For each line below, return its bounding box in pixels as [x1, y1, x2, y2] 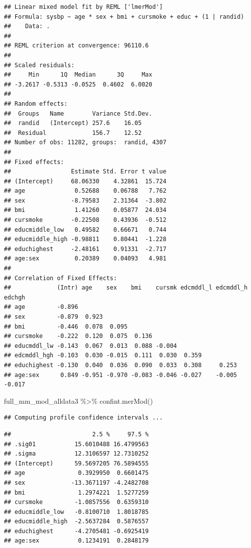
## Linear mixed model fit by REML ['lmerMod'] [4, 3, 163, 10]
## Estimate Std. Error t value [4, 168, 167, 175]
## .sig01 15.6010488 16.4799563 [4, 440, 149, 448]
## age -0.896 [4, 303, 78, 311]
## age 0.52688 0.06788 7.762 [4, 187, 167, 195]
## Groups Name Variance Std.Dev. [4, 110, 152, 117]
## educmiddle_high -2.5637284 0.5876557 [4, 518, 149, 525]
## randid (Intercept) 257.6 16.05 [4, 120, 142, 127]
